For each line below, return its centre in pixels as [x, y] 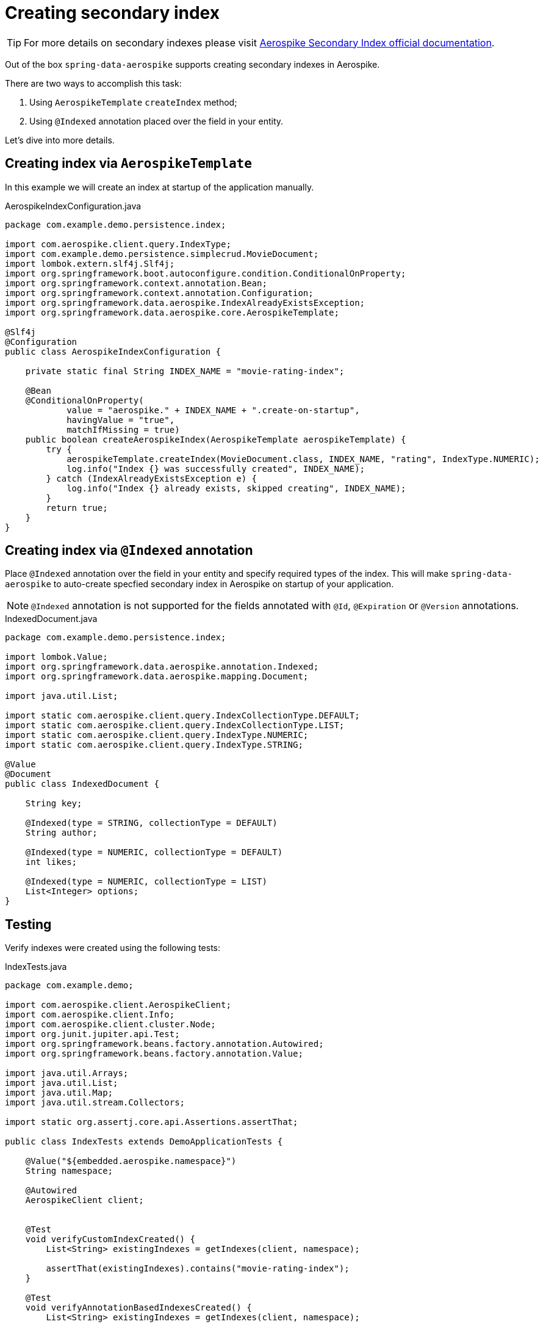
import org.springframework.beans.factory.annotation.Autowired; [164, 1044]
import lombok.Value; [56, 657]
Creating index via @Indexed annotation [129, 551]
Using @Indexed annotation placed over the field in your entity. [156, 121]
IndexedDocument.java [51, 619]
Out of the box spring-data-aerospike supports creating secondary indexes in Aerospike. [192, 64]
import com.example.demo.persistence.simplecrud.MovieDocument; [162, 254]
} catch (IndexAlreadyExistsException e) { [152, 478]
